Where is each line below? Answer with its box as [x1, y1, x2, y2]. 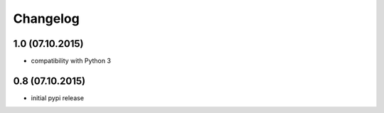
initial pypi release [31, 93, 85, 102]
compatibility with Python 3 [31, 57, 112, 65]
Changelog [13, 11, 80, 26]
